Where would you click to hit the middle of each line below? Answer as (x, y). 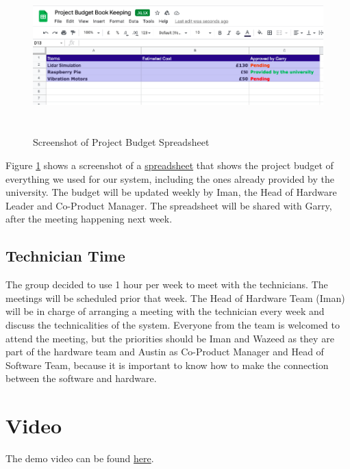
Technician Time (65, 256)
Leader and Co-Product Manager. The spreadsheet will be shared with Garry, (169, 205)
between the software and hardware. (81, 378)
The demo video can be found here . (80, 458)
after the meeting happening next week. (89, 219)
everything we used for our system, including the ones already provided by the (170, 178)
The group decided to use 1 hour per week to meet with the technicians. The (167, 284)
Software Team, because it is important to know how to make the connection (167, 365)
